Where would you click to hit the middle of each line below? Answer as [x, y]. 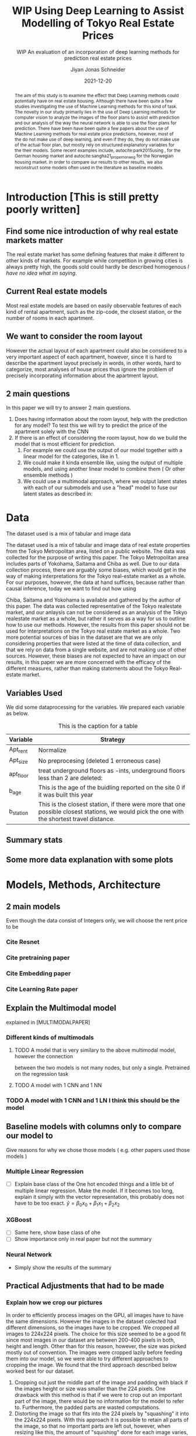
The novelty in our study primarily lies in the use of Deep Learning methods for [95, 112]
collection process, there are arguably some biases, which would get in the [96, 570]
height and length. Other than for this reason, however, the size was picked [96, 1346]
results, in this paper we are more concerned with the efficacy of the [88, 662]
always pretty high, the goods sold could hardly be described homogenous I [98, 266]
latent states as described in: [58, 494]
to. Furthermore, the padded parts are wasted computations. [87, 1407]
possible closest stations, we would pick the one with [111, 812]
